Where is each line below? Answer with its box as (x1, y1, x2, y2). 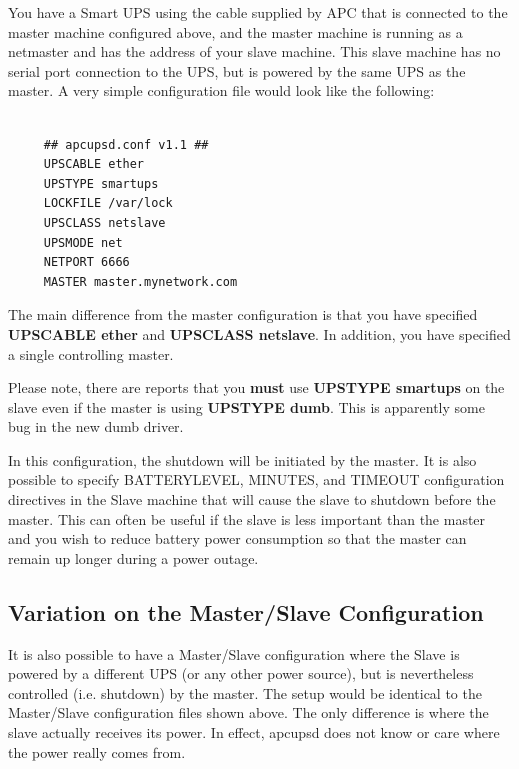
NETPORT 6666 (43, 255, 130, 270)
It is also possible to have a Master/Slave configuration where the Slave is (8, 643, 460, 664)
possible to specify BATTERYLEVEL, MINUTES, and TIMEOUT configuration (8, 469, 505, 490)
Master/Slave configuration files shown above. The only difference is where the (8, 702, 489, 723)
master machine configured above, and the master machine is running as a (8, 21, 463, 42)
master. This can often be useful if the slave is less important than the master (8, 508, 486, 529)
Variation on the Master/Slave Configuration (8, 596, 484, 627)
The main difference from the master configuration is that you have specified (8, 304, 478, 325)
